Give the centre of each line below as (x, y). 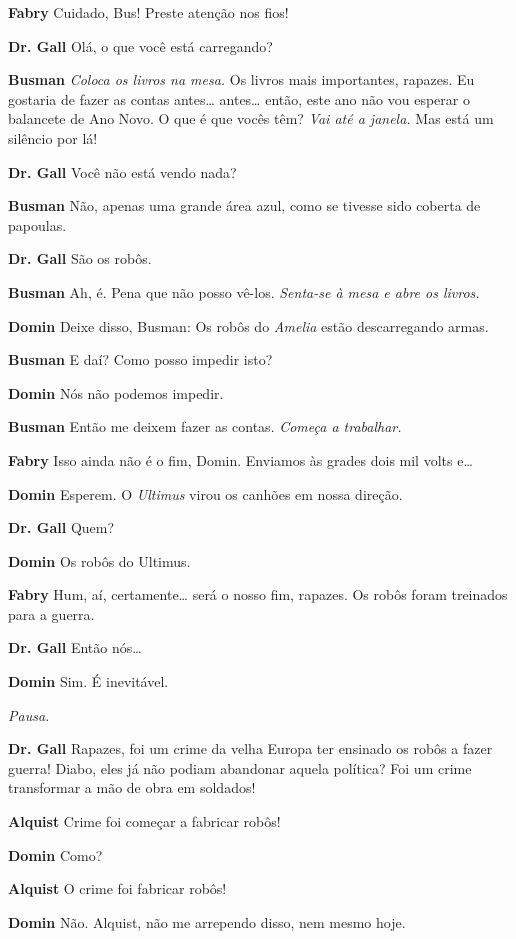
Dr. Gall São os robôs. (80, 258)
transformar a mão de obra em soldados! (132, 787)
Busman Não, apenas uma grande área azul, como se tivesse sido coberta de (244, 205)
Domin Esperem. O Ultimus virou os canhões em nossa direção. (205, 493)
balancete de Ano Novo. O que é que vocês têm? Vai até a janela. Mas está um (251, 118)
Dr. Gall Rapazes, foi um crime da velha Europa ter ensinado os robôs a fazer (250, 748)
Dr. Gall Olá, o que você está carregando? (140, 45)
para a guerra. (51, 613)
